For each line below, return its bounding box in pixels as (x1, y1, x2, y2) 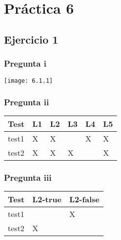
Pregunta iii (4, 171, 52, 184)
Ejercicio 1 (4, 31, 59, 47)
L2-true (32, 193, 61, 205)
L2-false (69, 193, 100, 205)
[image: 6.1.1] (4, 77, 53, 85)
